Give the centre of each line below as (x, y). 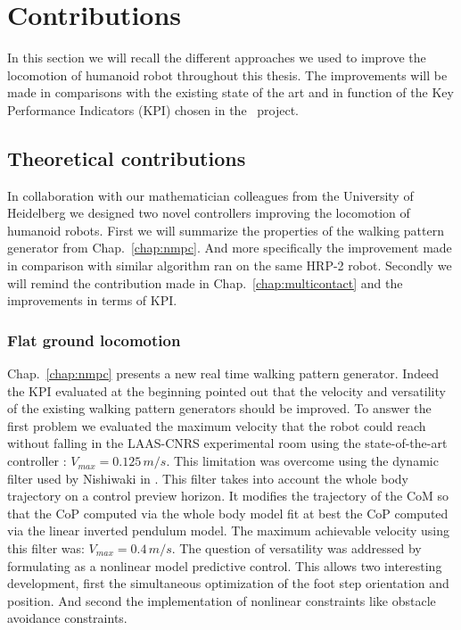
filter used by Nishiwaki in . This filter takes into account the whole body (208, 478)
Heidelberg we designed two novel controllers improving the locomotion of (209, 213)
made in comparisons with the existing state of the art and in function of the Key (230, 92)
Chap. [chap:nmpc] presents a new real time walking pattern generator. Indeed (223, 373)
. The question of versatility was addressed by (296, 548)
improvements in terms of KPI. (92, 300)
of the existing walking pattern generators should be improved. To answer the (219, 408)
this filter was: (46, 548)
